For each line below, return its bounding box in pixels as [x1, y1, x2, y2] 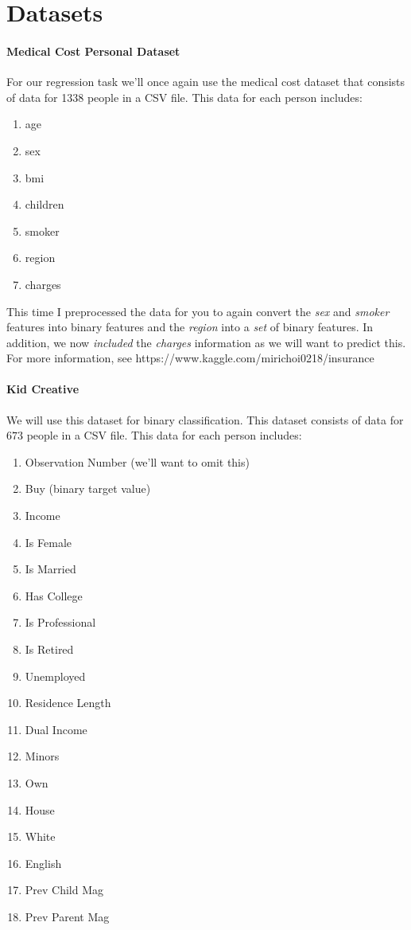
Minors [25, 748, 60, 764]
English [25, 854, 62, 871]
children [25, 196, 64, 213]
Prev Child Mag [25, 881, 104, 898]
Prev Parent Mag [25, 908, 110, 924]
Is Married [25, 561, 76, 577]
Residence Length [25, 694, 111, 711]
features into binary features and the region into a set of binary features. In [6, 318, 374, 335]
